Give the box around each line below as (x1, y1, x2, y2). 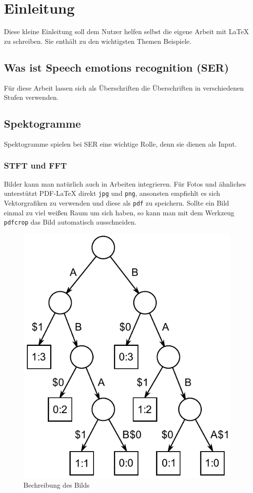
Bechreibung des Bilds (23, 480, 90, 490)
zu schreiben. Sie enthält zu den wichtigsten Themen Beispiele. (4, 36, 192, 46)
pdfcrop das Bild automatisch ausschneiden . (4, 217, 136, 227)
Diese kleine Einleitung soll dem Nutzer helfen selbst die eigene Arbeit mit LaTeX (4, 26, 249, 37)
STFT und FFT (4, 159, 67, 171)
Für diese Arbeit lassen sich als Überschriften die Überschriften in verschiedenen (4, 82, 244, 93)
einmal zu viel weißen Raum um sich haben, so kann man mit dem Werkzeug (4, 207, 234, 217)
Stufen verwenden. (4, 92, 59, 102)
